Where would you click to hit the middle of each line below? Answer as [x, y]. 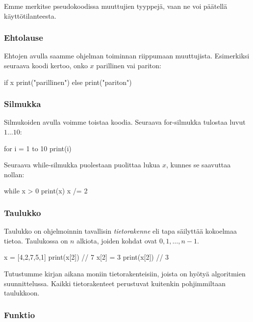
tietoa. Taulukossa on [36, 240]
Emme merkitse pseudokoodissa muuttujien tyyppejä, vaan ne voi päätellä [116, 6]
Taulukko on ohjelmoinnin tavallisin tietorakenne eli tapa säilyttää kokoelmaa [120, 231]
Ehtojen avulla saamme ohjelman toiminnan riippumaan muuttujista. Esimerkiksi [127, 56]
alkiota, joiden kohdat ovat [117, 240]
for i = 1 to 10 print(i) [38, 148]
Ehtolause [24, 38]
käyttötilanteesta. [30, 15]
